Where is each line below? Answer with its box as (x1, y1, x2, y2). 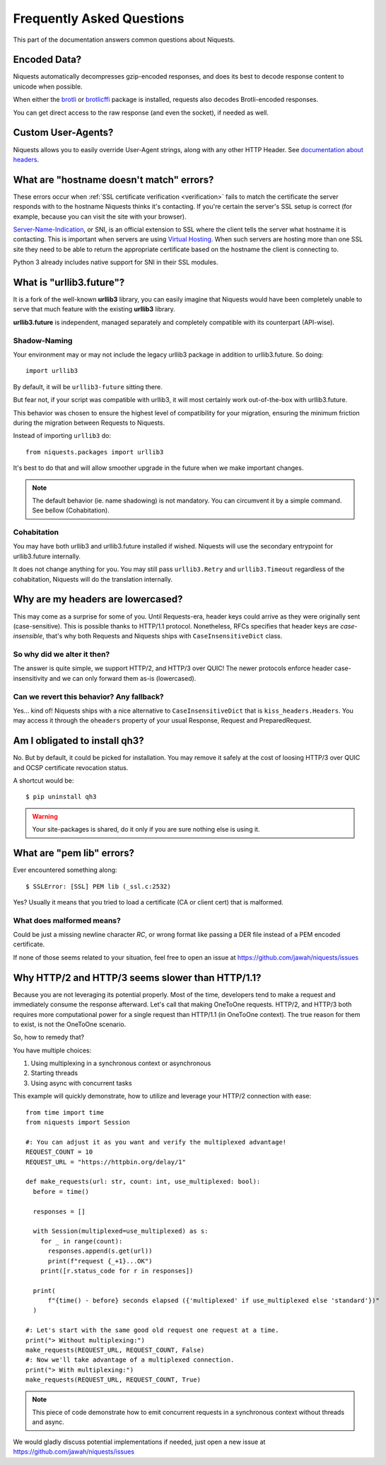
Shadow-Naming (13, 335, 73, 345)
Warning (32, 812, 58, 820)
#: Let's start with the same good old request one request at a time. (25, 1326, 279, 1334)
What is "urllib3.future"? (13, 276, 125, 288)
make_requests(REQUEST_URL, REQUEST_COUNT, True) (25, 1376, 201, 1384)
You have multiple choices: (13, 1046, 92, 1055)
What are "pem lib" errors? (13, 847, 134, 859)
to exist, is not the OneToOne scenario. (13, 1020, 127, 1028)
